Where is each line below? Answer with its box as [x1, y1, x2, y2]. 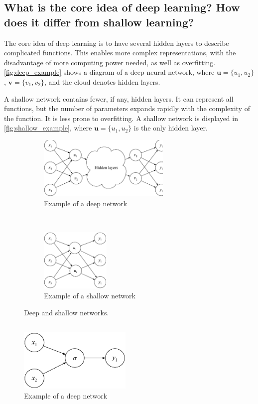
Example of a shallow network [44, 290, 135, 301]
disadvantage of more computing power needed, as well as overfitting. [4, 57, 216, 67]
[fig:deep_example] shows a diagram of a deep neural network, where [4, 67, 215, 77]
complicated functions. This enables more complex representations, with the [4, 47, 236, 58]
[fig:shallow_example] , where [4, 123, 92, 133]
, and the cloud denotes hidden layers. [44, 76, 160, 87]
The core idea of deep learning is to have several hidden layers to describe [4, 37, 229, 48]
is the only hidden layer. [133, 123, 208, 133]
